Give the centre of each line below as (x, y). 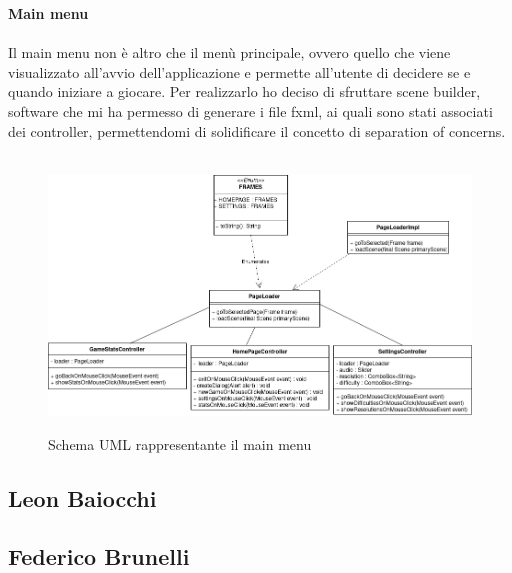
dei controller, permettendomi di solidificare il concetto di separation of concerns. (257, 130)
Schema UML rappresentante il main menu (180, 443)
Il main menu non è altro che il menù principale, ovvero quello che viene (229, 52)
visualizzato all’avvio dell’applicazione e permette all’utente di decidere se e (239, 71)
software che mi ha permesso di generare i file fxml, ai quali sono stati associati (250, 110)
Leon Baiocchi (82, 497)
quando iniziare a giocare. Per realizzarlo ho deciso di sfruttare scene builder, (244, 91)
